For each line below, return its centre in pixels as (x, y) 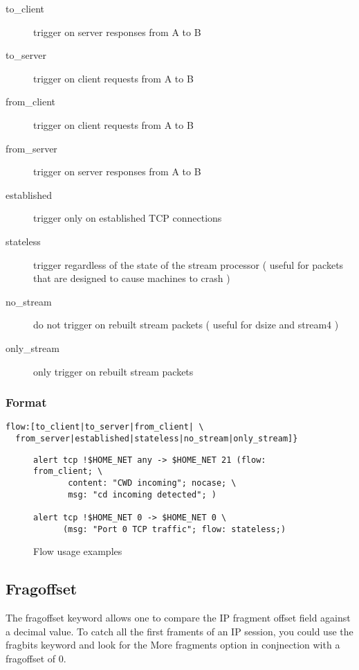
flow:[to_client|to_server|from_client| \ (105, 427)
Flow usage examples (78, 551)
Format (26, 402)
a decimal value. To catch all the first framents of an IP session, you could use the (179, 631)
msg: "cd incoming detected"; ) (142, 494)
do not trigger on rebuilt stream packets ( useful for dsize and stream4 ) (186, 325)
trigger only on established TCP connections (128, 218)
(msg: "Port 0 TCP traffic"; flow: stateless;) (174, 529)
